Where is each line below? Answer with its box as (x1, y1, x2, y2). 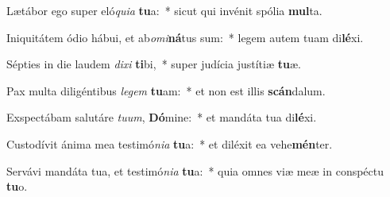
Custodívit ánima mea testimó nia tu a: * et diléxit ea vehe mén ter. (6, 135, 333, 152)
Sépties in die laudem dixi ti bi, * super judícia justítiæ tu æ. (6, 56, 301, 72)
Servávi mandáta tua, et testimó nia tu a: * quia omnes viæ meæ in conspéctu (6, 162, 384, 179)
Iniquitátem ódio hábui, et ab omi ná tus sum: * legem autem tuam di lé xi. (6, 29, 364, 45)
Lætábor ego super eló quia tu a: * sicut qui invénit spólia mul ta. (6, 2, 322, 18)
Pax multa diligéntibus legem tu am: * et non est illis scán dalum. (6, 82, 326, 98)
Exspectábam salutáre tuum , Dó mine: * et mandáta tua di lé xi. (6, 109, 317, 126)
